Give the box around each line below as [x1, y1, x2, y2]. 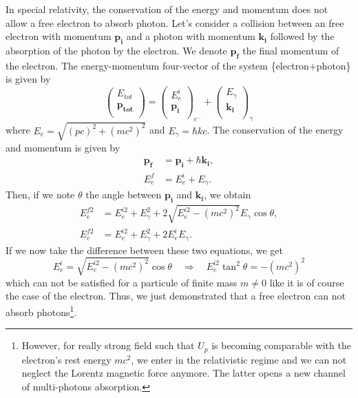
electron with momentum [6, 29, 112, 43]
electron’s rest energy [21, 352, 112, 366]
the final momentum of [242, 43, 339, 57]
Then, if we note [6, 187, 75, 202]
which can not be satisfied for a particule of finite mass [6, 275, 238, 289]
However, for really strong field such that [21, 338, 195, 353]
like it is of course [269, 275, 344, 289]
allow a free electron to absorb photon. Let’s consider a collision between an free [6, 15, 344, 30]
